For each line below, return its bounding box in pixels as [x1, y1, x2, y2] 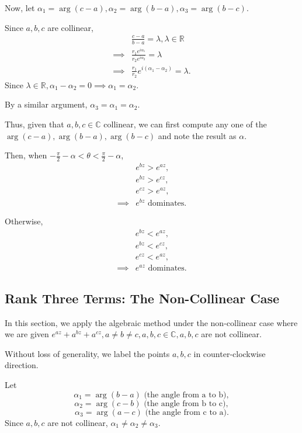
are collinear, [47, 21, 93, 33]
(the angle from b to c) [144, 399, 226, 408]
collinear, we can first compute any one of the [103, 117, 267, 130]
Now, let [5, 2, 35, 13]
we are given [5, 328, 49, 340]
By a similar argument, [5, 98, 88, 110]
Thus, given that [5, 117, 64, 130]
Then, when [5, 149, 47, 161]
